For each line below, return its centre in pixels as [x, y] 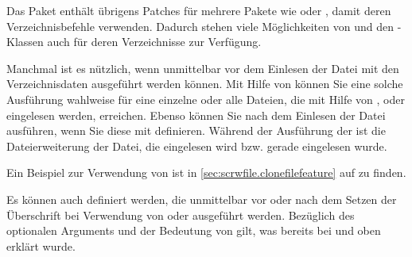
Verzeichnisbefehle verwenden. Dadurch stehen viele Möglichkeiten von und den [200, 26]
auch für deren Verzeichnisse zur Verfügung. [154, 42]
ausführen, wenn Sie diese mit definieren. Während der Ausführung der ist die [196, 130]
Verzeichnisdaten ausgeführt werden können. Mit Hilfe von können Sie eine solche [205, 84]
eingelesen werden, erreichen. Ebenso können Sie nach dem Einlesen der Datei [196, 115]
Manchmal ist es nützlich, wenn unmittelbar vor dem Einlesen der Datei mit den [203, 68]
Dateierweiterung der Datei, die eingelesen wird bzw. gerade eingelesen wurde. [197, 146]
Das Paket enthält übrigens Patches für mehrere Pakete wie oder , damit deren [199, 10]
